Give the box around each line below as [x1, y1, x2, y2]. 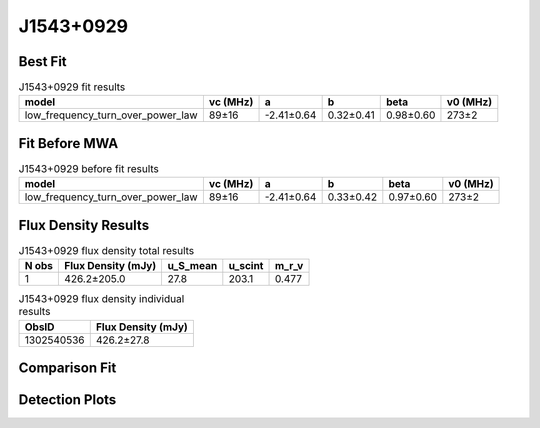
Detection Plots [18, 391, 117, 409]
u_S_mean [167, 259, 218, 273]
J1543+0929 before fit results [18, 162, 160, 176]
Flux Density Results [18, 216, 150, 234]
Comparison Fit [18, 360, 117, 377]
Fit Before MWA [18, 135, 119, 152]
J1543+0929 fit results [18, 80, 126, 94]
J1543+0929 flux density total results [18, 244, 195, 258]
